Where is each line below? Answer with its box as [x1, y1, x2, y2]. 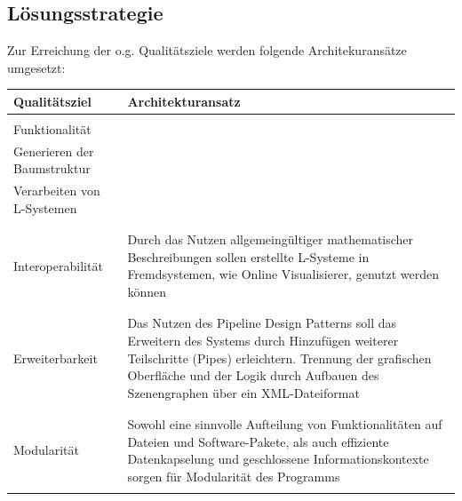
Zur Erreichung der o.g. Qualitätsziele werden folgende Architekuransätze [7, 41, 407, 60]
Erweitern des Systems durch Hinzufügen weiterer [127, 330, 399, 349]
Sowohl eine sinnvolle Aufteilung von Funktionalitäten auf [127, 415, 442, 433]
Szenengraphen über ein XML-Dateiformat [127, 383, 360, 402]
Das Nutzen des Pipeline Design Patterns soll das [127, 314, 397, 332]
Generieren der [13, 141, 94, 160]
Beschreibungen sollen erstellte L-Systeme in [127, 247, 370, 266]
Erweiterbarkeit [13, 348, 98, 367]
